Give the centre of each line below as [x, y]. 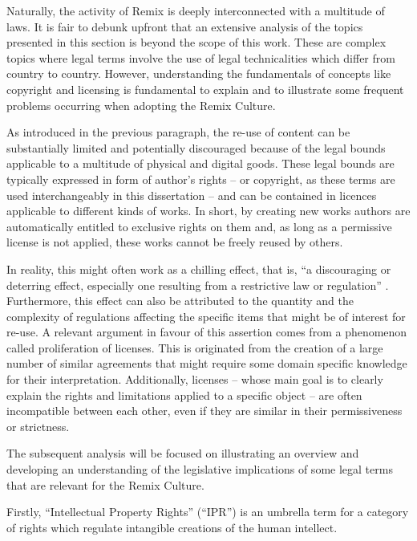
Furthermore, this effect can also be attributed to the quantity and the [180, 301]
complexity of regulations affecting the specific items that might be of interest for [206, 316]
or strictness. [38, 426]
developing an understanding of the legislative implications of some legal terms [200, 469]
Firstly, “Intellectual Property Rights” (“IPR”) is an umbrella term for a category [208, 512]
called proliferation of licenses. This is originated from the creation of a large [195, 347]
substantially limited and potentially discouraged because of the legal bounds [196, 147]
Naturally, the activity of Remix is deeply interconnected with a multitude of [196, 10]
